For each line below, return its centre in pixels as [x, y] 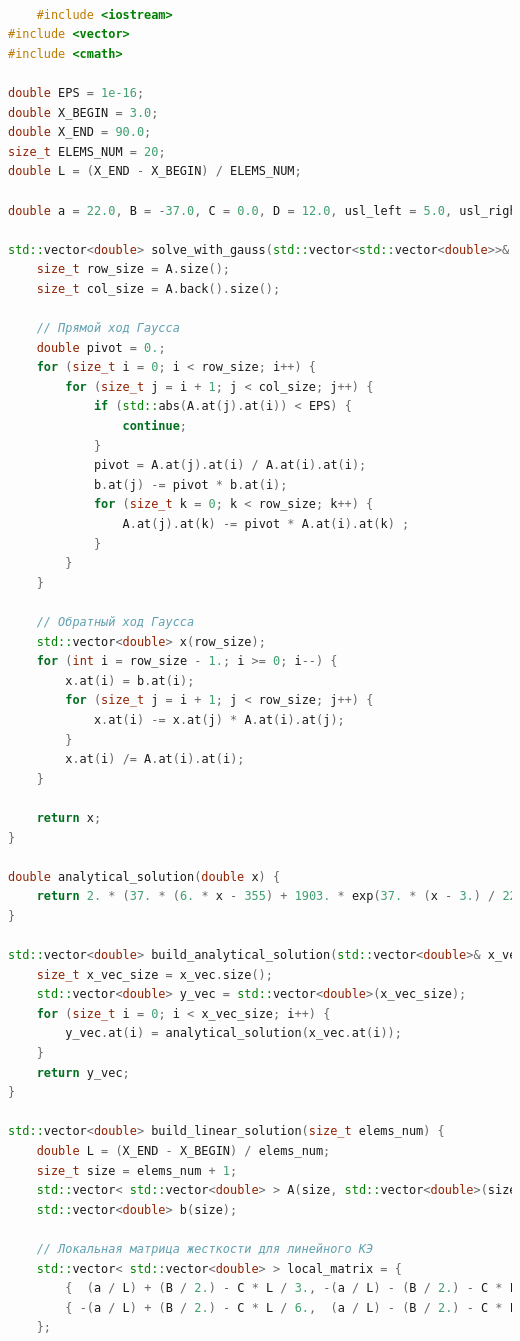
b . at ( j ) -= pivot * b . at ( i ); [190, 484]
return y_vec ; [83, 1072]
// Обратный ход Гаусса [115, 622]
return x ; [69, 817]
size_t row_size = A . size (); [133, 269]
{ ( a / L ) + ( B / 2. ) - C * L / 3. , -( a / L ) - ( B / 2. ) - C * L [291, 1288]
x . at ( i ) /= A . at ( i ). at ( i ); [155, 759]
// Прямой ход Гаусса [108, 328]
